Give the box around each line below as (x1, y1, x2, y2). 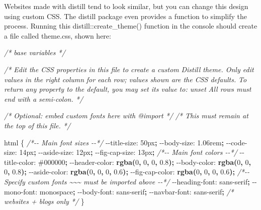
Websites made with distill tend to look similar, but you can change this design (4, 1, 248, 11)
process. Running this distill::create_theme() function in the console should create (4, 21, 257, 31)
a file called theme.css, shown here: (4, 30, 111, 41)
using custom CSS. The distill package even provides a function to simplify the (4, 11, 247, 21)
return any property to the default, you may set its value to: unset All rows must (4, 84, 251, 94)
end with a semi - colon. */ (4, 93, 83, 104)
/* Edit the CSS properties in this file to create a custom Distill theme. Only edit (4, 64, 254, 74)
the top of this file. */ (4, 120, 71, 130)
